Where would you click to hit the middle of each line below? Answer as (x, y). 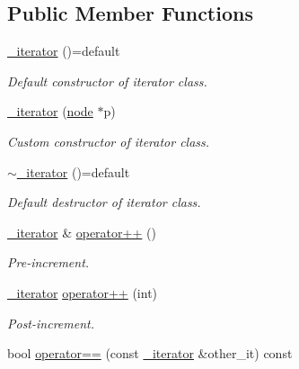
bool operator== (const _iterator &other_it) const (150, 353)
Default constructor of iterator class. (107, 81)
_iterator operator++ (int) (83, 292)
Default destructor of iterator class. (104, 202)
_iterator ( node (50, 111)
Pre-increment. (48, 262)
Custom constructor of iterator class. (109, 141)
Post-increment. (51, 323)
